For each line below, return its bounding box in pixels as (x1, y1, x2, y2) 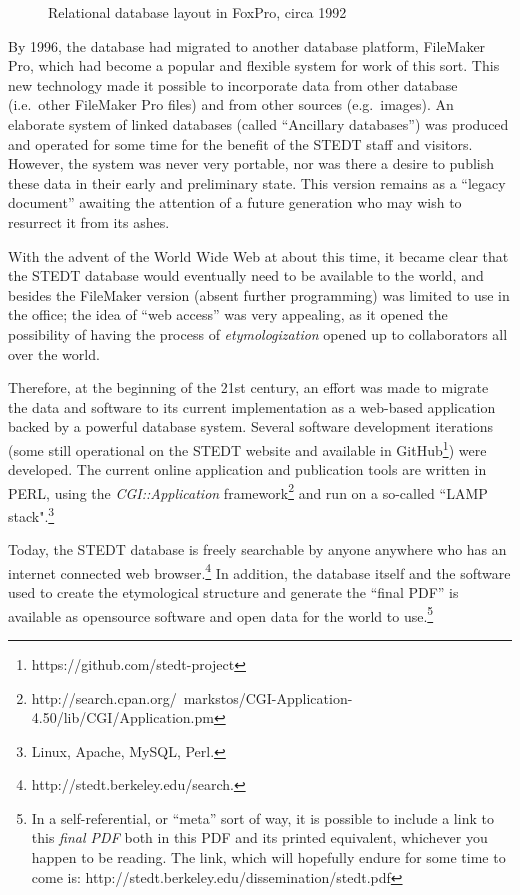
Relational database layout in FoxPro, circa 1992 (48, 2, 347, 22)
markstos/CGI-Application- (183, 687, 353, 708)
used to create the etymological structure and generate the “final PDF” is (8, 582, 459, 603)
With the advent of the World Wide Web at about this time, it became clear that (8, 245, 509, 266)
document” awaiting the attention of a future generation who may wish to (8, 192, 462, 213)
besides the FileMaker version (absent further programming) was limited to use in (8, 284, 510, 305)
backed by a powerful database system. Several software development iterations (8, 416, 494, 437)
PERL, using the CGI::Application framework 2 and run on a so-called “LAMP (8, 479, 488, 503)
